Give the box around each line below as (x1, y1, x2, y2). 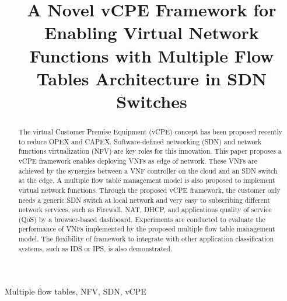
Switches (116, 89, 187, 113)
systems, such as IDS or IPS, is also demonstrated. (18, 243, 173, 253)
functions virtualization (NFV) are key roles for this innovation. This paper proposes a (18, 146, 282, 156)
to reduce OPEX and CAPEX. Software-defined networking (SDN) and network (18, 136, 262, 146)
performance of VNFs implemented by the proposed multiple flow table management (18, 224, 275, 234)
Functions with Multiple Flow (29, 43, 274, 67)
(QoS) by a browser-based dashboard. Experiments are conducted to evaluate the (18, 214, 265, 224)
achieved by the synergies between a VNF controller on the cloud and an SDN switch (18, 165, 278, 175)
